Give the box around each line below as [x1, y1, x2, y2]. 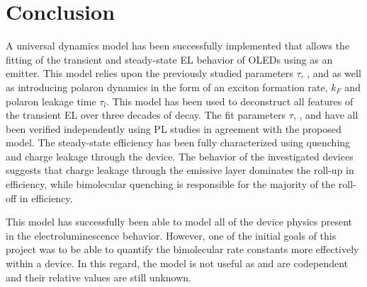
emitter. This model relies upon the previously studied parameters [6, 66, 293, 81]
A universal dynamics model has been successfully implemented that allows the [6, 38, 350, 53]
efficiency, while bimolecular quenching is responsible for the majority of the [6, 177, 336, 192]
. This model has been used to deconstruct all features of [106, 93, 354, 108]
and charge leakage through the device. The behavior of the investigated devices [6, 148, 354, 163]
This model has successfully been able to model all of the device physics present [6, 214, 353, 229]
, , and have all [293, 107, 358, 122]
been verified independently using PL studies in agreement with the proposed [6, 121, 341, 136]
